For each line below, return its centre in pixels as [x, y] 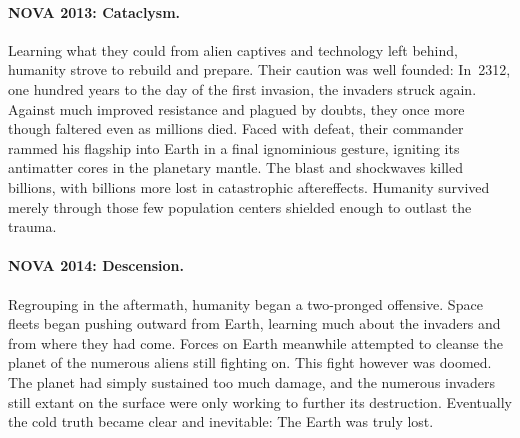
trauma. [32, 226]
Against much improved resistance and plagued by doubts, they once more [236, 108]
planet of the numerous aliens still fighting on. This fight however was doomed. [250, 362]
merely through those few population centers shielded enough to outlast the [240, 206]
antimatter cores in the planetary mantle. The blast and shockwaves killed [236, 167]
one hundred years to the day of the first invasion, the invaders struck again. [242, 88]
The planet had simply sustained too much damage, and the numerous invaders [251, 381]
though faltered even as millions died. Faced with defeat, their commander [236, 128]
